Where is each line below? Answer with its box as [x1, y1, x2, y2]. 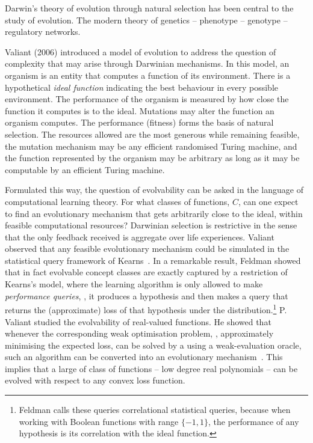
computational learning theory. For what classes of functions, [5, 195, 230, 207]
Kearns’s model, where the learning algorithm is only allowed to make [5, 278, 263, 290]
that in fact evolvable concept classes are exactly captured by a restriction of [5, 266, 288, 278]
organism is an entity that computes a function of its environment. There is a [5, 69, 291, 81]
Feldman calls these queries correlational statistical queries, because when [19, 403, 291, 416]
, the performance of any [208, 415, 299, 427]
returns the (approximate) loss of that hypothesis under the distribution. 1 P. [5, 302, 287, 316]
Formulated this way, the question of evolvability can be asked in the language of [5, 183, 303, 196]
